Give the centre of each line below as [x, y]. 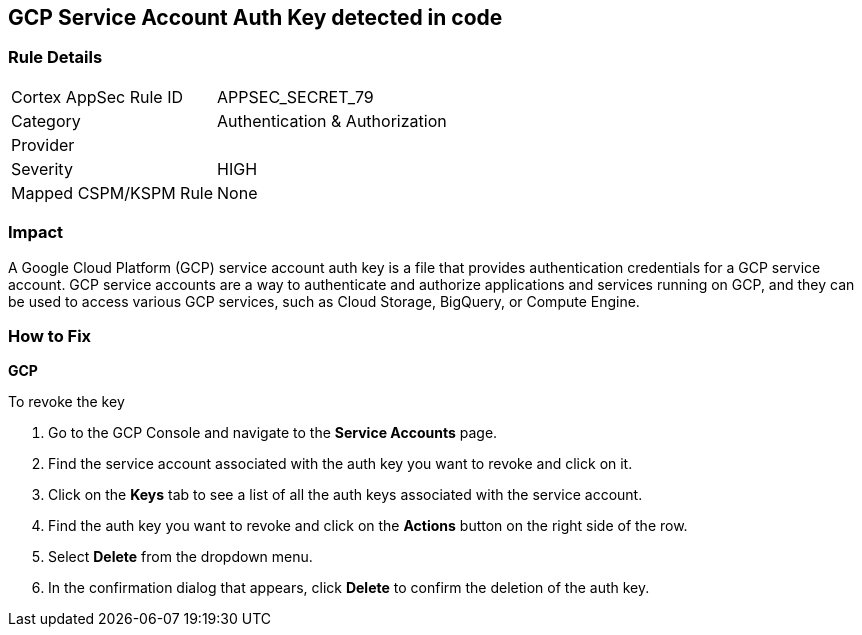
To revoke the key [66, 402]
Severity [42, 168]
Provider [43, 144]
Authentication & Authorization [332, 120]
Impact [36, 232]
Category [46, 120]
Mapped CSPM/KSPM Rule [112, 192]
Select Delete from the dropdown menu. [180, 557]
